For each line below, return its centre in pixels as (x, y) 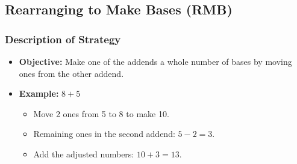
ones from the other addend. (71, 73)
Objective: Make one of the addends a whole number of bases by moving (155, 61)
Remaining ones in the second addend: (104, 134)
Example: (39, 93)
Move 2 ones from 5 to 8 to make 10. (101, 113)
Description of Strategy (63, 39)
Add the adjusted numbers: (84, 153)
